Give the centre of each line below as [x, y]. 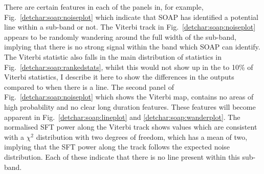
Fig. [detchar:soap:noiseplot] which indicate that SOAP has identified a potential [131, 17]
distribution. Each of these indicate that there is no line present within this [122, 156]
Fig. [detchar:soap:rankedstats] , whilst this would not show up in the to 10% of [129, 67]
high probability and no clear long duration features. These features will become [130, 106]
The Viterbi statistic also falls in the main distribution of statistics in [113, 56]
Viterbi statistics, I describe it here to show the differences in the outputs [119, 77]
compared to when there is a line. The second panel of [89, 86]
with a [14, 136]
